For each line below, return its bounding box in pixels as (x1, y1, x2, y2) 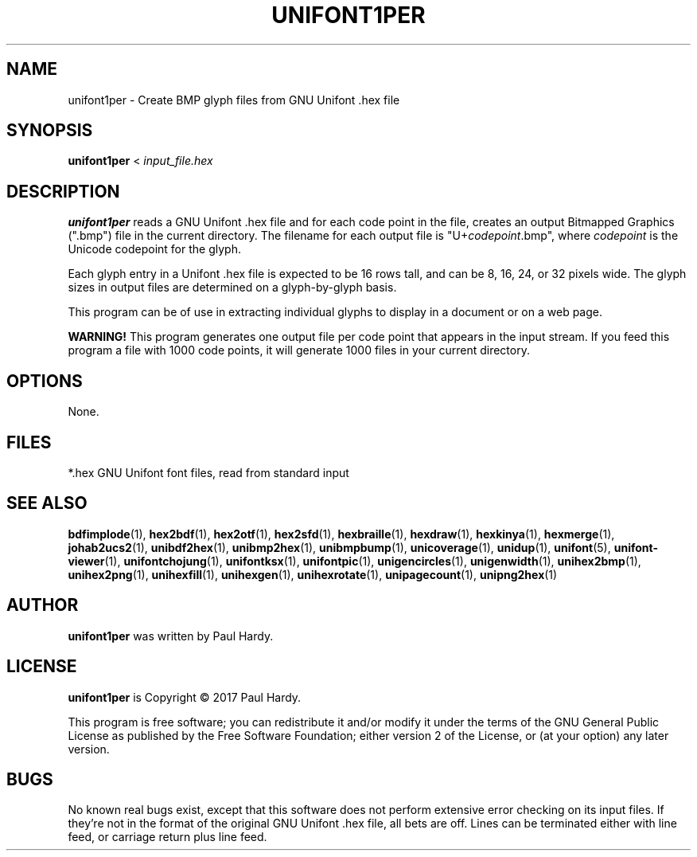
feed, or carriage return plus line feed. (68, 830, 267, 844)
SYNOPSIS (6, 120, 93, 141)
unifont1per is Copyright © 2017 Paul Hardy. (68, 690, 302, 704)
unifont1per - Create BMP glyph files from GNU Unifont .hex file (68, 92, 400, 107)
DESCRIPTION (6, 181, 120, 202)
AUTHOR (6, 595, 79, 616)
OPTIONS (6, 370, 83, 391)
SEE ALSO (6, 493, 88, 514)
